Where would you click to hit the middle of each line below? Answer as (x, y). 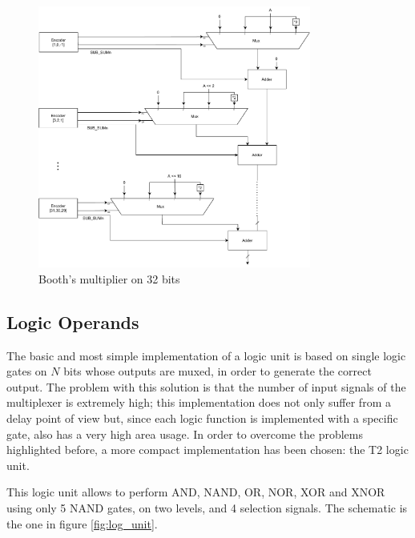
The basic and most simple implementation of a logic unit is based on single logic (206, 355)
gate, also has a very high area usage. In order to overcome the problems (185, 434)
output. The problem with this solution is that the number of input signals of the (206, 386)
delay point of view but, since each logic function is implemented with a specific (202, 418)
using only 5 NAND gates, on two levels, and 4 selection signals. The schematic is (207, 508)
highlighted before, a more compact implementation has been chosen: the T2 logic (207, 450)
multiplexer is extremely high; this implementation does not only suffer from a (199, 402)
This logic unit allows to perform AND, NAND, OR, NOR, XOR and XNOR (196, 492)
